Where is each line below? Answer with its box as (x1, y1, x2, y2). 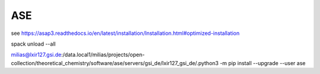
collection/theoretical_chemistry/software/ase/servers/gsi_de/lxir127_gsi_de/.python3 (11, 59, 219, 66)
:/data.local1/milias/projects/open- (61, 51, 145, 59)
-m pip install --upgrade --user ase (219, 59, 306, 66)
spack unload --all (11, 40, 56, 47)
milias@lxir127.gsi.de (11, 51, 62, 59)
